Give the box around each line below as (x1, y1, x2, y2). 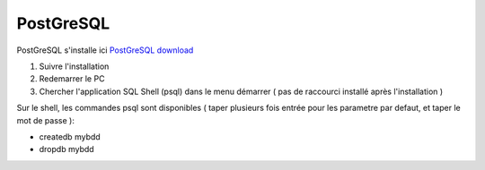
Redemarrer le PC (39, 73, 105, 84)
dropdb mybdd (39, 144, 94, 155)
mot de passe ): (16, 115, 75, 125)
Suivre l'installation (39, 61, 110, 72)
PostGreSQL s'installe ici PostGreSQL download (16, 45, 194, 55)
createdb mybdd (39, 131, 101, 142)
